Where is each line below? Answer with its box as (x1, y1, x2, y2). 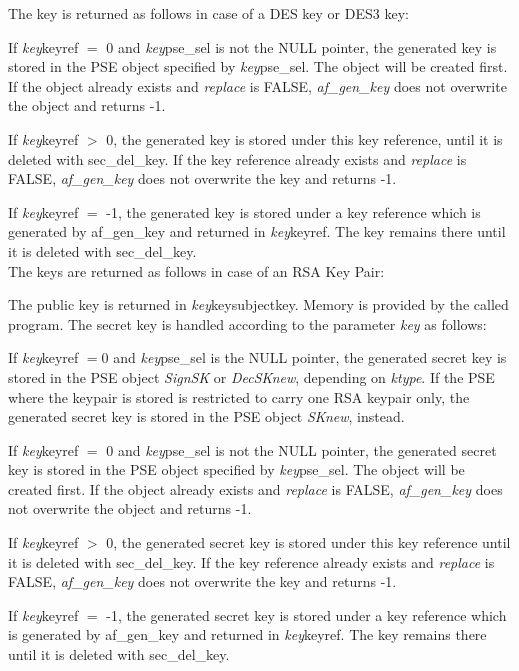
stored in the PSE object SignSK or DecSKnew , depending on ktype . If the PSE (8, 366, 495, 387)
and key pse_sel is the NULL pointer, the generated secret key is (113, 347, 507, 368)
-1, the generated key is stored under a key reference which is (106, 201, 481, 222)
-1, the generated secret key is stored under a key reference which (106, 604, 507, 625)
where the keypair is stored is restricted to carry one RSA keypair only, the (8, 386, 470, 407)
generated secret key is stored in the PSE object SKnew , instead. (8, 406, 405, 427)
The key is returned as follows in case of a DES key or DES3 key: (8, 3, 409, 23)
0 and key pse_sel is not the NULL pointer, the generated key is (106, 36, 497, 57)
